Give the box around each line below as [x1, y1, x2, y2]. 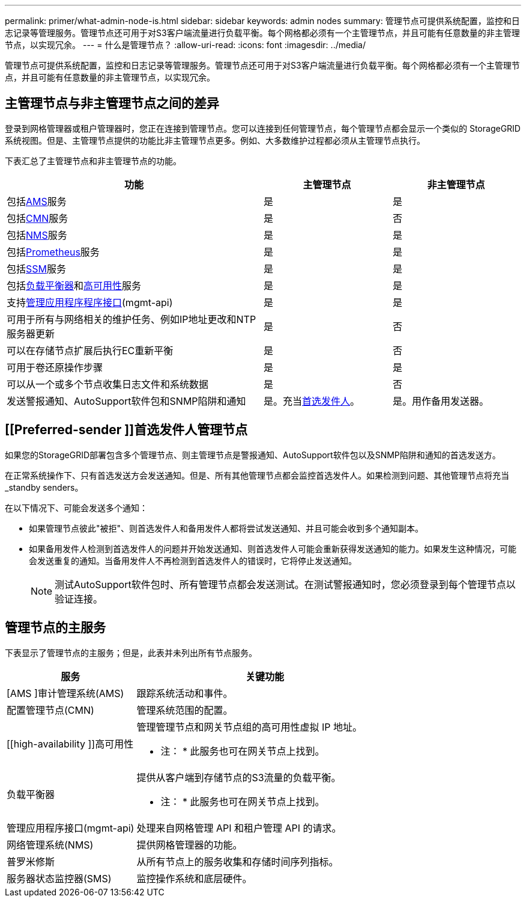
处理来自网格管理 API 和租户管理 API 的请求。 [136, 821, 342, 834]
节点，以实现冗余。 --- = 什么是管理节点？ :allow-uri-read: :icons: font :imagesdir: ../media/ [5, 40, 366, 50]
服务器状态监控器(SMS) [7, 872, 112, 885]
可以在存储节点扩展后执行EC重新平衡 [7, 344, 174, 357]
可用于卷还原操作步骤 [7, 361, 103, 373]
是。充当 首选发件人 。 [264, 394, 360, 407]
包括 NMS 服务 [7, 229, 67, 241]
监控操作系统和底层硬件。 [136, 872, 252, 885]
